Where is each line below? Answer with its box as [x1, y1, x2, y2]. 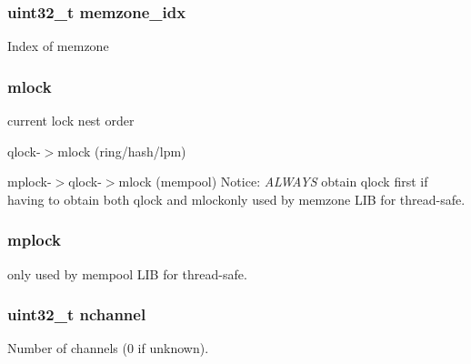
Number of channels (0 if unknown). [7, 339, 209, 358]
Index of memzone [7, 36, 109, 56]
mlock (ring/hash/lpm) [57, 141, 186, 160]
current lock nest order [7, 111, 135, 130]
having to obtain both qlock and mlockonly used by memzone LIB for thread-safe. [7, 189, 466, 208]
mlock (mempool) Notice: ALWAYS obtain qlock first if [118, 172, 428, 191]
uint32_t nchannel [7, 303, 146, 326]
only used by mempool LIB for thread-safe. [7, 264, 247, 283]
